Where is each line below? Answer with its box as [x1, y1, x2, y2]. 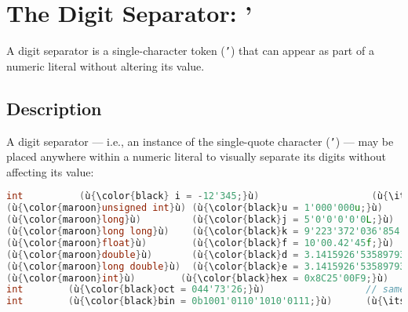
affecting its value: [6, 163, 94, 180]
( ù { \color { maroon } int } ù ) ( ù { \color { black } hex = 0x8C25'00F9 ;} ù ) [6, 272, 389, 284]
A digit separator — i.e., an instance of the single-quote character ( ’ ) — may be [6, 132, 394, 149]
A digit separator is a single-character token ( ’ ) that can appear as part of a [6, 42, 374, 59]
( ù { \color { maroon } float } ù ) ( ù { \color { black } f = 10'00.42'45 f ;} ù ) [6, 237, 395, 249]
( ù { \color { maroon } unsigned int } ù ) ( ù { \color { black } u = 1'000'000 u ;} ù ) [6, 202, 383, 214]
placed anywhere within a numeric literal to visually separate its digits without [6, 148, 386, 165]
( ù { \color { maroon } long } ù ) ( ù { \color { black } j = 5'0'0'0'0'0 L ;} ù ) [6, 214, 395, 226]
